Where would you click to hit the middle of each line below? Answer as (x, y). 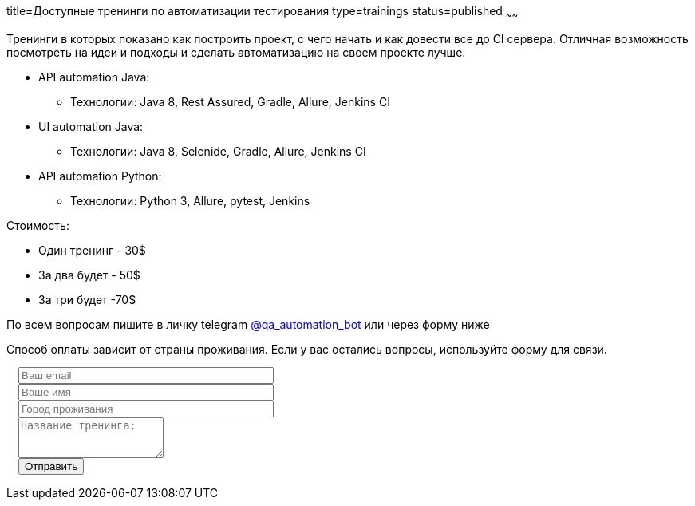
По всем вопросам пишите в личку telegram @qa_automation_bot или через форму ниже (248, 324)
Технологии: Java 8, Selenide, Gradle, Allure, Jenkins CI (218, 151)
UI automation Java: (91, 126)
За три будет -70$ (87, 299)
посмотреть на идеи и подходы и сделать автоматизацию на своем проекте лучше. (236, 52)
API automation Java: (94, 77)
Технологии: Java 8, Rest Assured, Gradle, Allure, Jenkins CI (230, 101)
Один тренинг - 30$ (92, 250)
